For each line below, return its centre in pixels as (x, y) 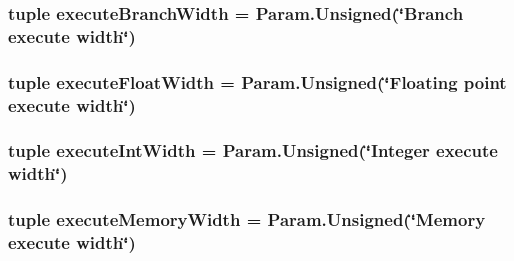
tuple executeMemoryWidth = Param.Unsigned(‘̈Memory (247, 219)
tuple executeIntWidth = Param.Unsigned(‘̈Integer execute (253, 150)
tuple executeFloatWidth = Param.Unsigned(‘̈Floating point (257, 81)
